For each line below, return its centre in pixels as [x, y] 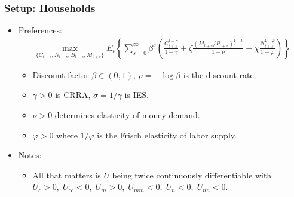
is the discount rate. [220, 74]
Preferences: [40, 30]
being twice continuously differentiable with [192, 175]
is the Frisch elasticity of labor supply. [167, 135]
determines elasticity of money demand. [127, 115]
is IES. [137, 95]
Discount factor [61, 74]
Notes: [30, 155]
